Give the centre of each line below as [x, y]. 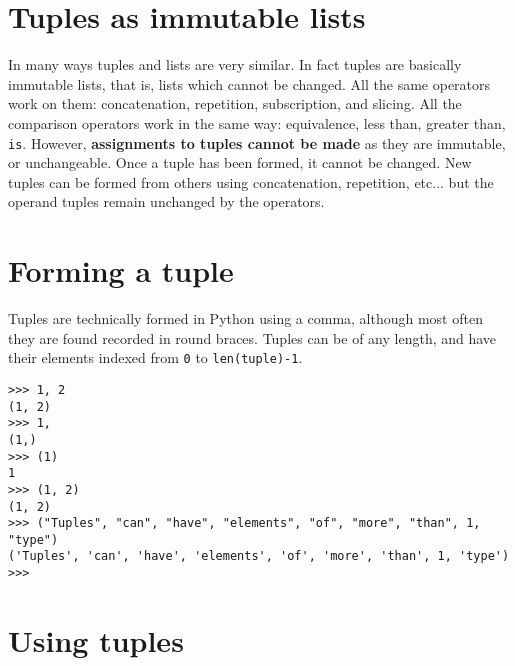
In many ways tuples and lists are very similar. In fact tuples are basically [235, 64]
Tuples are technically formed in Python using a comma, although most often [245, 318]
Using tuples [96, 639]
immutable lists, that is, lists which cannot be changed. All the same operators [249, 83]
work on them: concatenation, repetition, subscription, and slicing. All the [235, 103]
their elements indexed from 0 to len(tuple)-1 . [155, 357]
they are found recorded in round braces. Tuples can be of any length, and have [252, 337]
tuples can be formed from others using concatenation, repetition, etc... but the [251, 181]
